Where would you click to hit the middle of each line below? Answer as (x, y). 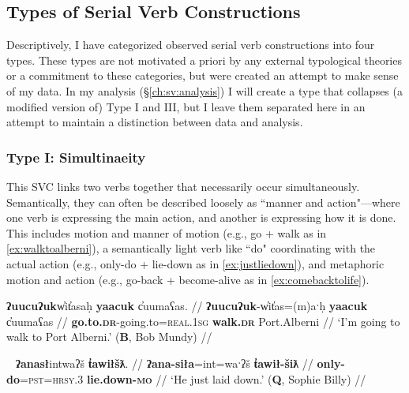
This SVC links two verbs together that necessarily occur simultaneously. (183, 186)
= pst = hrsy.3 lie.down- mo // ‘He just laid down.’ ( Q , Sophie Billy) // (193, 378)
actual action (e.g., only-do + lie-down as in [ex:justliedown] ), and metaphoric (195, 263)
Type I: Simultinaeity (76, 157)
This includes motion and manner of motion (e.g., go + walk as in (167, 232)
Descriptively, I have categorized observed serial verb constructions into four (191, 45)
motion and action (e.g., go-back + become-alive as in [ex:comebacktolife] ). (188, 279)
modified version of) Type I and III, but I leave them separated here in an (186, 106)
